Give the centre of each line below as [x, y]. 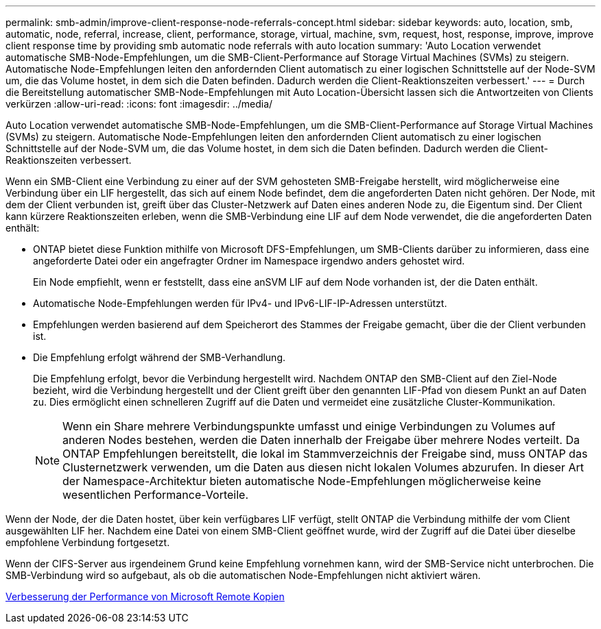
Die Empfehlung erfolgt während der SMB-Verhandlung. [160, 357]
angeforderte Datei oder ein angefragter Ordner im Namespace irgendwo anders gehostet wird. [249, 261]
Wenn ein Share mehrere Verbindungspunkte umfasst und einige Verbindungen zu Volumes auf [309, 426]
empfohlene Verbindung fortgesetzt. [88, 542]
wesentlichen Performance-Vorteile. [155, 495]
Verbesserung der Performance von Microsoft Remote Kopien [145, 596]
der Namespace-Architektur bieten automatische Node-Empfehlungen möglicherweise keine [302, 481]
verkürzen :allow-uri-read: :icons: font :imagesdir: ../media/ [139, 104]
